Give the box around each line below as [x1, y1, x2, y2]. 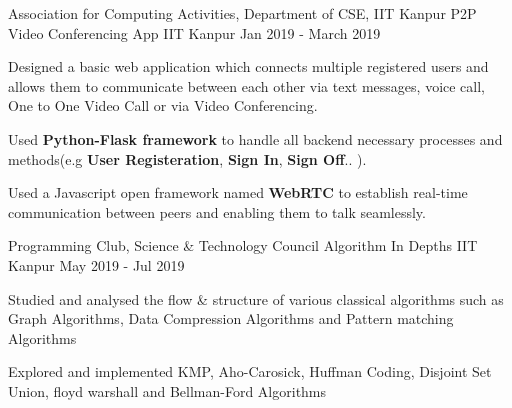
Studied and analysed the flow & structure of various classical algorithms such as [8, 288, 504, 309]
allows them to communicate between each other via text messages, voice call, [8, 75, 486, 96]
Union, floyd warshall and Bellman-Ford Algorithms [8, 380, 327, 401]
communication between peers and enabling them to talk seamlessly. [8, 201, 426, 222]
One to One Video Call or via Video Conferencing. [8, 95, 318, 116]
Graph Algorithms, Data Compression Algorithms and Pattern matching [8, 308, 454, 329]
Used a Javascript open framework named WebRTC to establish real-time [8, 182, 468, 203]
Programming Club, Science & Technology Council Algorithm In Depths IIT [8, 235, 478, 256]
